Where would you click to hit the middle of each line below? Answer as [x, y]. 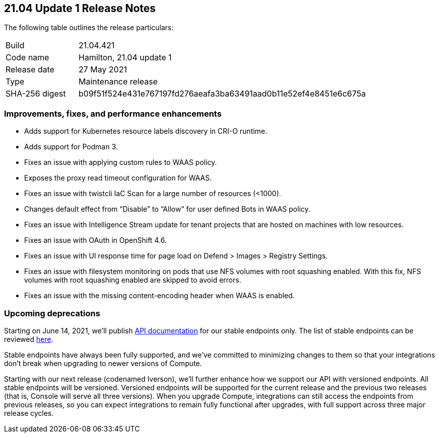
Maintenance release [118, 82]
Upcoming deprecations [52, 313]
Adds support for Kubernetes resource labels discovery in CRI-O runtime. [146, 131]
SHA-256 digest [36, 94]
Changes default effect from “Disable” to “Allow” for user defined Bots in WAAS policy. [167, 209]
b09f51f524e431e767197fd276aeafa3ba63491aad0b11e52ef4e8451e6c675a [222, 94]
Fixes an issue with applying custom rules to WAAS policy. [121, 162]
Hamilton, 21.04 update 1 [125, 58]
